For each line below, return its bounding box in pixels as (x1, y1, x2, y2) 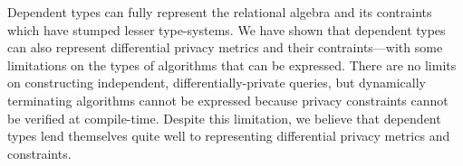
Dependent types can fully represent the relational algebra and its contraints (7, 3, 432, 21)
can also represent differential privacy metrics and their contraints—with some (7, 38, 443, 57)
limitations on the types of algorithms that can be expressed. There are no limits (7, 55, 457, 74)
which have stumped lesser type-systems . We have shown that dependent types (7, 20, 446, 39)
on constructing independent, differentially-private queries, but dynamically (7, 73, 426, 92)
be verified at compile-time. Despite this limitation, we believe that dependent (7, 108, 441, 127)
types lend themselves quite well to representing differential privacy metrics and (7, 126, 450, 145)
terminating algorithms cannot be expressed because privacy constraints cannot (7, 90, 449, 109)
